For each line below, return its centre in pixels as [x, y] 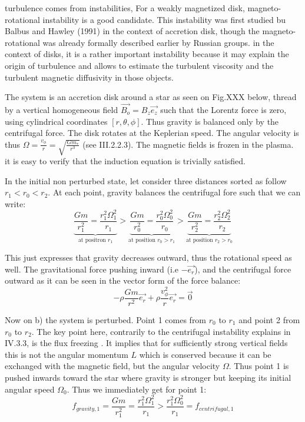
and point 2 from [269, 320]
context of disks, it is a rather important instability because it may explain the [147, 54]
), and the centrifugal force [243, 269]
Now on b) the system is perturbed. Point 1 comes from [106, 320]
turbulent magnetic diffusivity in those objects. [89, 77]
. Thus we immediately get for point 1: [137, 389]
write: [15, 203]
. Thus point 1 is [259, 366]
